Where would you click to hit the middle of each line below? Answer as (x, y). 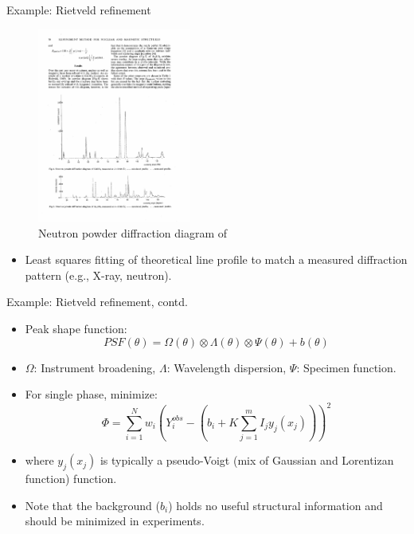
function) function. (71, 478)
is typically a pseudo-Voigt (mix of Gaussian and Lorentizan (247, 460)
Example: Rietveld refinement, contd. (97, 302)
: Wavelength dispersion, (227, 367)
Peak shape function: (76, 329)
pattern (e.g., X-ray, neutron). (98, 275)
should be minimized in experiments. (115, 521)
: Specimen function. (346, 367)
